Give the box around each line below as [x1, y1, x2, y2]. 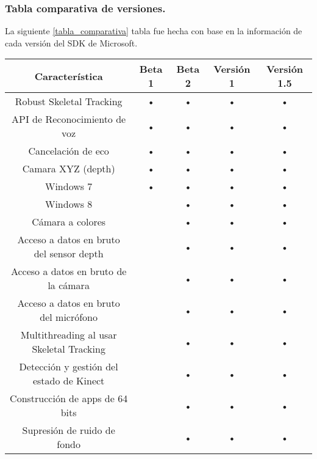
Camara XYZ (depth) [22, 161, 115, 176]
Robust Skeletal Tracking [15, 94, 123, 109]
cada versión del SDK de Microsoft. [5, 36, 138, 49]
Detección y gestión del [19, 359, 118, 374]
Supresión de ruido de [22, 423, 115, 438]
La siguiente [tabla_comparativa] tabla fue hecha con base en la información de [5, 24, 302, 37]
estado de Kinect [32, 373, 105, 388]
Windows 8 [45, 197, 93, 211]
